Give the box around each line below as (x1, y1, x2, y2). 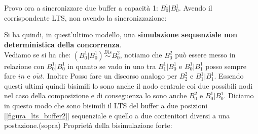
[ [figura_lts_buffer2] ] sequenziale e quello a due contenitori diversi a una (4, 110, 230, 120)
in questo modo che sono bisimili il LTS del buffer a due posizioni (4, 100, 208, 110)
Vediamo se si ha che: (4, 49, 71, 60)
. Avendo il (179, 3, 212, 13)
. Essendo (214, 71, 244, 81)
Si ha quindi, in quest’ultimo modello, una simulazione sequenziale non (4, 29, 237, 40)
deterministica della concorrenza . (4, 39, 122, 49)
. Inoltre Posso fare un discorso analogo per (43, 71, 177, 81)
